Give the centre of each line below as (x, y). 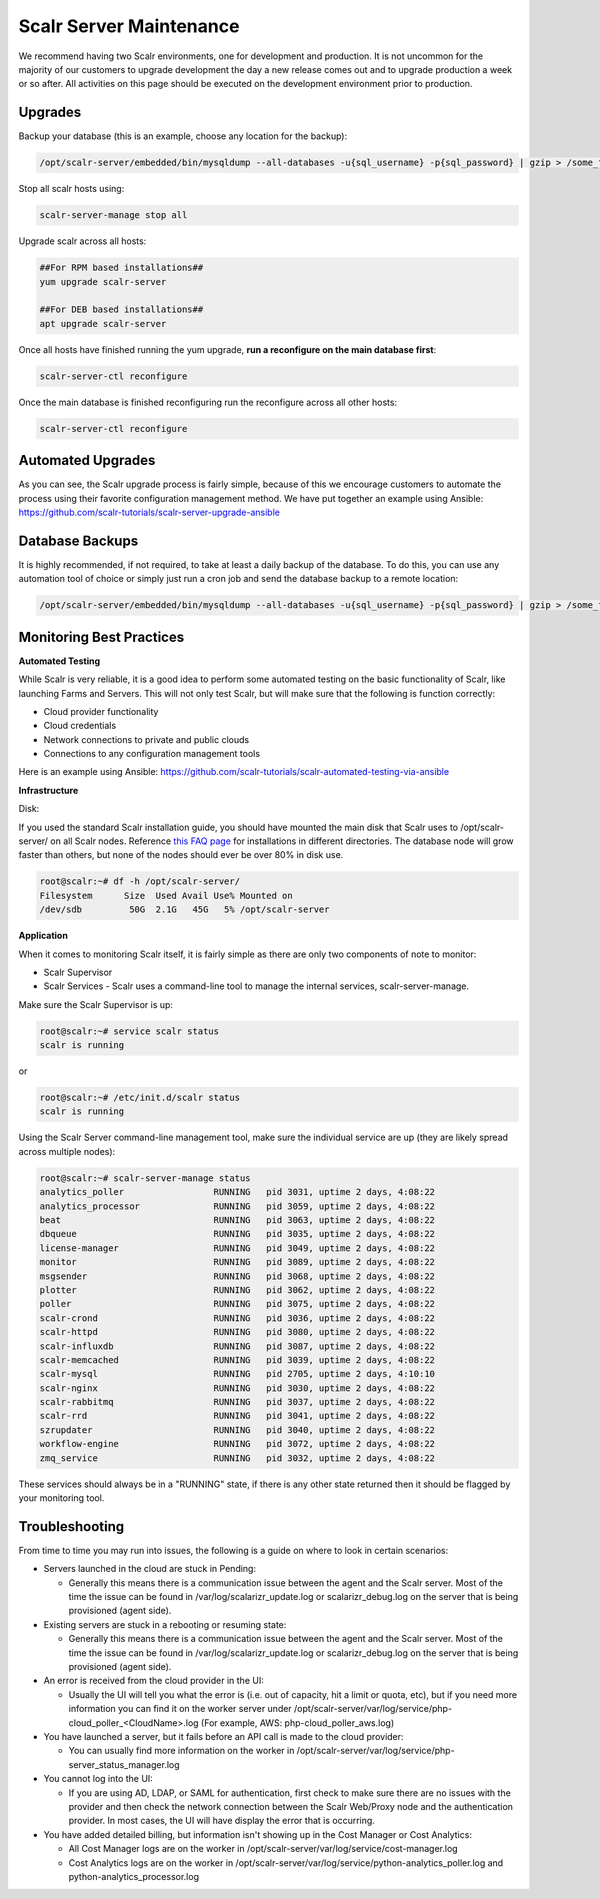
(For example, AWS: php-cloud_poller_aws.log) (297, 1722)
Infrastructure (48, 790)
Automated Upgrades (87, 460)
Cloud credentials (80, 726)
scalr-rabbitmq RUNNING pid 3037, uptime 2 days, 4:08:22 (237, 1402)
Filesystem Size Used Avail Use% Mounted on (166, 895)
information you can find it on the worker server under (180, 1709)
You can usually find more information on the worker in (181, 1751)
